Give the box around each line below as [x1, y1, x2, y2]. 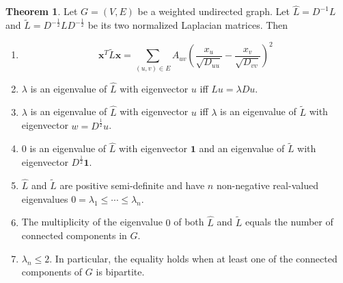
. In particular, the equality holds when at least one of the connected [49, 251, 338, 265]
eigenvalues [21, 191, 68, 206]
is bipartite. [96, 264, 145, 279]
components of [21, 264, 83, 279]
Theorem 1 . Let [5, 4, 78, 19]
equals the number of [245, 214, 333, 229]
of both [174, 214, 204, 229]
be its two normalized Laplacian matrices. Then [87, 18, 288, 32]
